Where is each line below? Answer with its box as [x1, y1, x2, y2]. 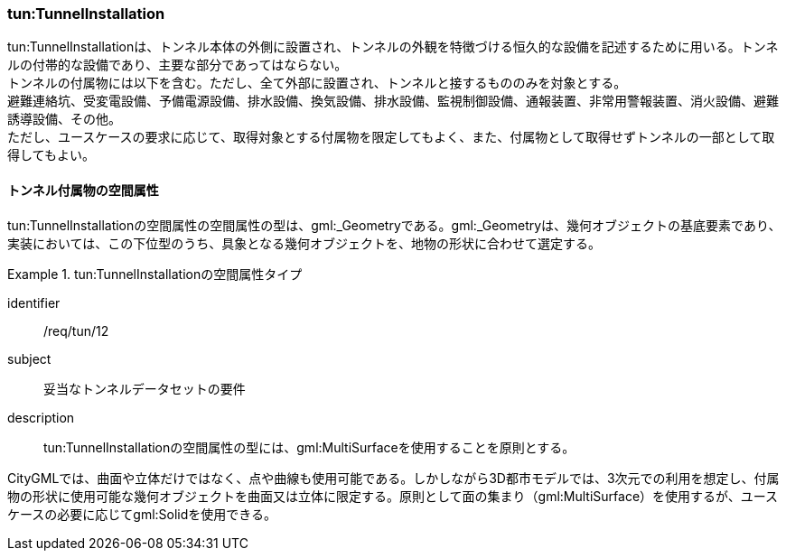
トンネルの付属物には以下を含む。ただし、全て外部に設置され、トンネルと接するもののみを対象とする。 [7, 75, 627, 91]
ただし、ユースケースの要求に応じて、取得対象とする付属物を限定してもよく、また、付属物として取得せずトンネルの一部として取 [7, 129, 775, 145]
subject [7, 350, 51, 367]
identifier [7, 294, 61, 311]
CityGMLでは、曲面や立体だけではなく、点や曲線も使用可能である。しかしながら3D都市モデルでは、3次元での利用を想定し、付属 [7, 470, 780, 486]
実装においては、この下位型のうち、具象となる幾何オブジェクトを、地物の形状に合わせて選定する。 [7, 235, 601, 251]
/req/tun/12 [43, 322, 109, 339]
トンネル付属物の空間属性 [7, 181, 159, 198]
